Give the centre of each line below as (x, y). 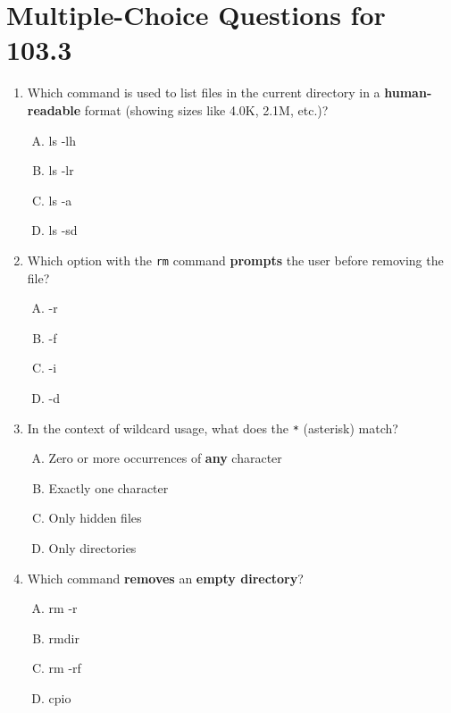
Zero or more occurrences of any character (165, 458)
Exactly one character (109, 487)
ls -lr (61, 170)
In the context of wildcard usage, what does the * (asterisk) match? (213, 428)
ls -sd (63, 230)
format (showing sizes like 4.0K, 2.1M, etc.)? (206, 109)
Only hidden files (95, 518)
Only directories (92, 547)
